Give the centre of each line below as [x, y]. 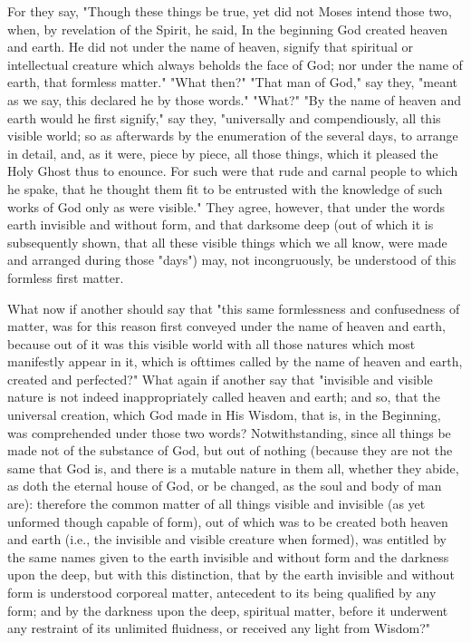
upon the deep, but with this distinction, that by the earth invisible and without [231, 575]
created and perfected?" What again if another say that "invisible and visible [220, 379]
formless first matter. [66, 277]
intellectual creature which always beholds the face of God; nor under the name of [235, 64]
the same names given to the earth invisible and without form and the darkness [228, 556]
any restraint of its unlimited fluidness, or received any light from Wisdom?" [219, 628]
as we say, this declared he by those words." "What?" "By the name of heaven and [235, 99]
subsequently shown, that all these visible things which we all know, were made [227, 242]
